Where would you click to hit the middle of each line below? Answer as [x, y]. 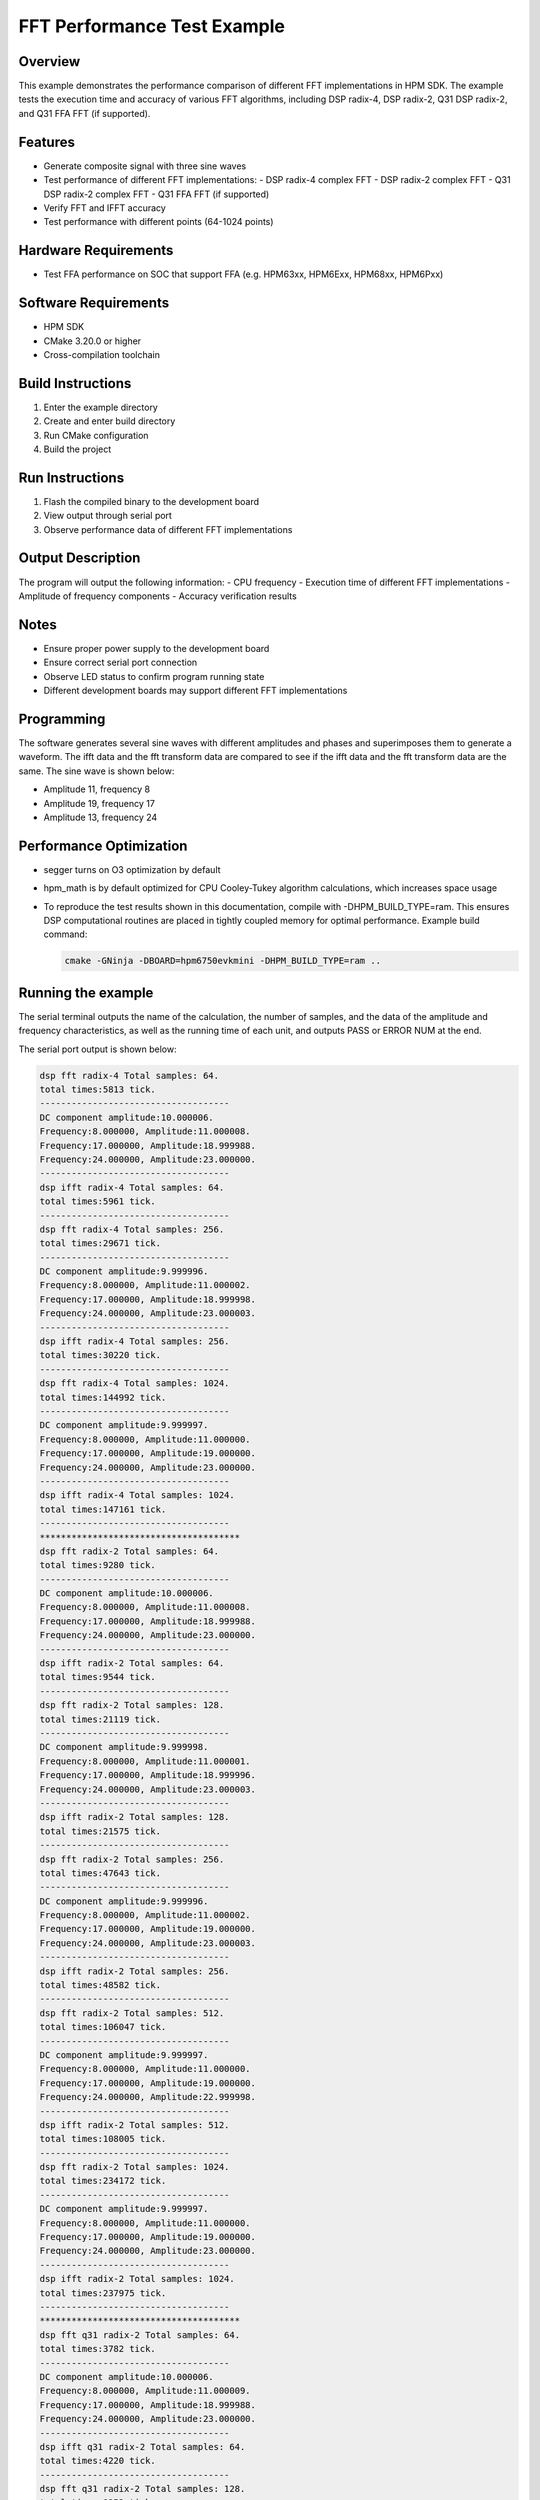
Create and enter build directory [109, 421]
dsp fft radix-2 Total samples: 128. [132, 1705]
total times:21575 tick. [100, 1831]
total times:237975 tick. [103, 2293]
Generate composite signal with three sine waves [145, 166]
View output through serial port [107, 516]
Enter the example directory [101, 407]
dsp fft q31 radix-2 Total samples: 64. [139, 2334]
